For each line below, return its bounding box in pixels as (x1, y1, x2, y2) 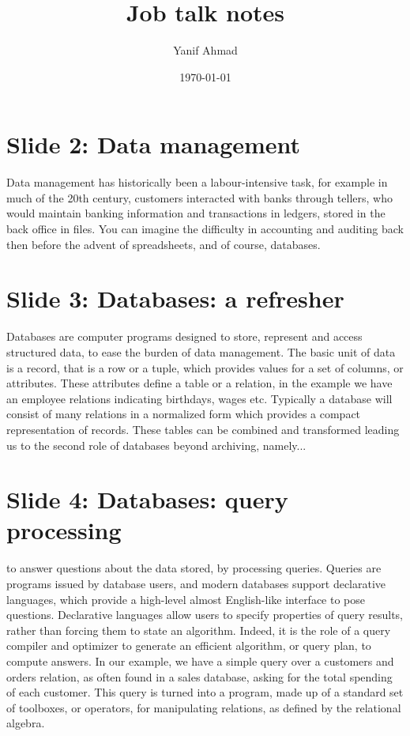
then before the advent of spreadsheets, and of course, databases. (6, 236, 321, 252)
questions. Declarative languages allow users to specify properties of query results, (6, 606, 403, 623)
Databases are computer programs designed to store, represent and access (6, 328, 363, 345)
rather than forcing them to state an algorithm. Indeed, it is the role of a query (6, 621, 391, 638)
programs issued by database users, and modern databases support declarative (6, 576, 386, 591)
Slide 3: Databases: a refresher (6, 282, 344, 315)
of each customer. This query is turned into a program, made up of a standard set (6, 684, 404, 700)
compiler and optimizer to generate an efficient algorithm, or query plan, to (6, 637, 371, 654)
